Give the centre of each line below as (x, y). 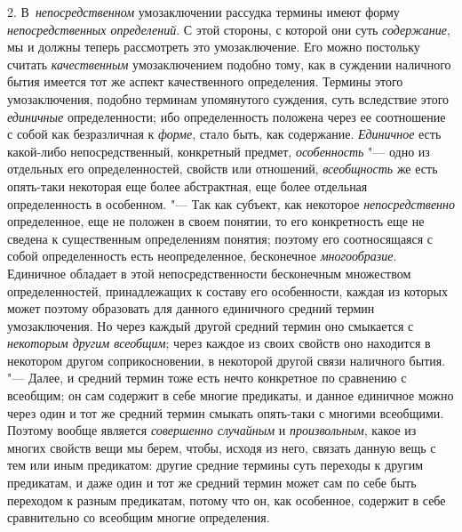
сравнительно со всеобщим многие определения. (139, 517)
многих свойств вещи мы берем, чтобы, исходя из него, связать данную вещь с (222, 447)
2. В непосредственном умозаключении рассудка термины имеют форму (203, 12)
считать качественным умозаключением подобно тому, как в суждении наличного (229, 64)
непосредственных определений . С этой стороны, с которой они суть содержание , (229, 29)
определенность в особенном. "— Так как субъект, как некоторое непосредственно (231, 203)
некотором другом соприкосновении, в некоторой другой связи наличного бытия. (227, 360)
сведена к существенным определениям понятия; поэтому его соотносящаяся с (220, 238)
